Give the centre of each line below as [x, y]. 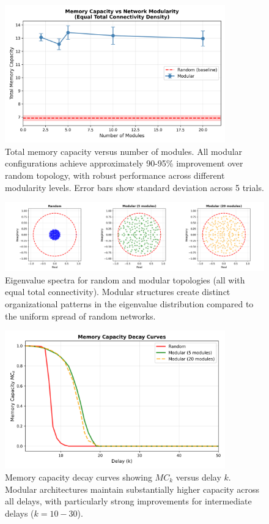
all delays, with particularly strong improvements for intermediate [128, 501]
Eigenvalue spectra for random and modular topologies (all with [125, 279]
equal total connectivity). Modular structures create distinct [118, 292]
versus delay [198, 477]
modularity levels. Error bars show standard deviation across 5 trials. [134, 187]
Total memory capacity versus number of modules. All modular [124, 151]
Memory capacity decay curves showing [79, 477]
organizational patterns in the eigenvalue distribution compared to [129, 304]
